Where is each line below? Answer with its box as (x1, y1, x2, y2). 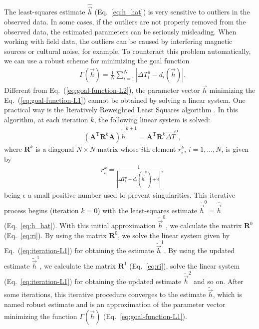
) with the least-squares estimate (97, 205, 198, 215)
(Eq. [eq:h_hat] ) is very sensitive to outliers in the (94, 6, 250, 17)
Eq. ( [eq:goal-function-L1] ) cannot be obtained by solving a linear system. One (4, 94, 246, 105)
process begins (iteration (4, 205, 79, 215)
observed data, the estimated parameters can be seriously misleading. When (4, 26, 237, 36)
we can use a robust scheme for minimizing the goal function (4, 55, 190, 66)
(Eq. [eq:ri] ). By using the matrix (4, 230, 107, 240)
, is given (221, 143, 249, 154)
